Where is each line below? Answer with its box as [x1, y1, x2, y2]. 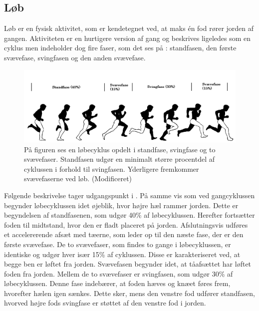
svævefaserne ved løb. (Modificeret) [24, 173, 132, 184]
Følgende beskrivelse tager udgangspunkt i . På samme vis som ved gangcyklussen [4, 190, 255, 200]
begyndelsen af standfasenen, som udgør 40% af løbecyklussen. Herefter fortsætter [4, 210, 255, 220]
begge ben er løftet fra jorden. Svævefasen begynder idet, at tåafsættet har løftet [4, 259, 252, 269]
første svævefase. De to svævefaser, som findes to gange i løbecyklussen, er [4, 239, 231, 249]
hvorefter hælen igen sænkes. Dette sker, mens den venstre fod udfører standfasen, [4, 288, 256, 298]
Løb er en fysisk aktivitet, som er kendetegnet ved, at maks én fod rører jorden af [4, 23, 254, 33]
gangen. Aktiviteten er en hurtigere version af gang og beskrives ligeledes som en [4, 32, 251, 43]
